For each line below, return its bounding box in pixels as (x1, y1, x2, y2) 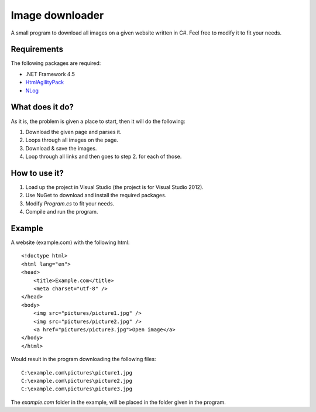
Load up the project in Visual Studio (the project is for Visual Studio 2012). (25, 184, 204, 190)
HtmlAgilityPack (25, 79, 64, 86)
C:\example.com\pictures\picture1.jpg (21, 369, 133, 376)
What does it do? (11, 102, 74, 112)
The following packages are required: (11, 60, 101, 67)
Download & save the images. (25, 145, 97, 152)
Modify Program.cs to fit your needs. (25, 200, 115, 207)
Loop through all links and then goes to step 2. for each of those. (25, 153, 182, 160)
